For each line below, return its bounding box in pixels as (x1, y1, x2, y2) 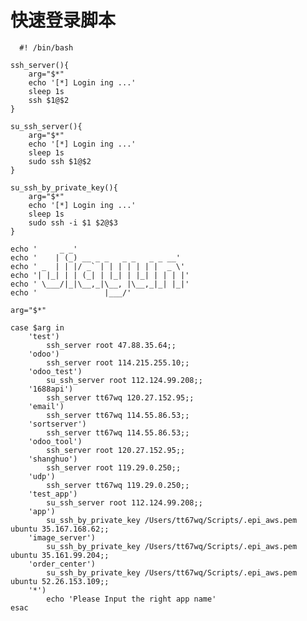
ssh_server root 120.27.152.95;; (46, 445, 186, 455)
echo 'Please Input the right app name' (46, 594, 217, 604)
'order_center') (28, 559, 97, 569)
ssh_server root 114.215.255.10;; (46, 357, 190, 368)
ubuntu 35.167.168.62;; (10, 524, 110, 534)
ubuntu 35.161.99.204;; (10, 550, 110, 560)
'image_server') (28, 532, 97, 543)
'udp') (28, 471, 56, 481)
